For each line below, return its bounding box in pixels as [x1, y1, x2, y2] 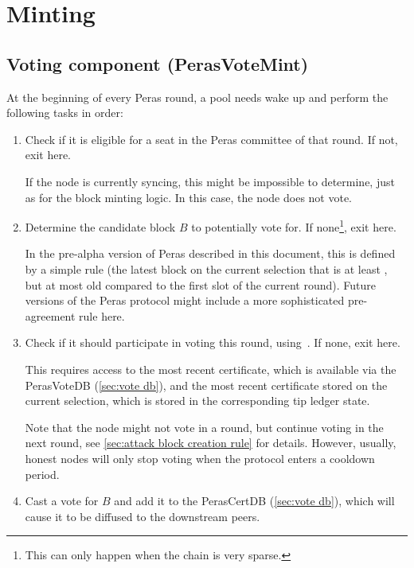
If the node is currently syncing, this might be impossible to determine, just [25, 173, 395, 189]
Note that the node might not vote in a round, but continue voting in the [25, 418, 384, 435]
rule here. [79, 307, 125, 324]
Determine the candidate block [25, 218, 176, 235]
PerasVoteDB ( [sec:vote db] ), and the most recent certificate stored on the [25, 376, 388, 393]
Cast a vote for [25, 492, 99, 509]
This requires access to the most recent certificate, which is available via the [25, 360, 396, 377]
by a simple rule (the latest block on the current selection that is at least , [25, 260, 388, 277]
